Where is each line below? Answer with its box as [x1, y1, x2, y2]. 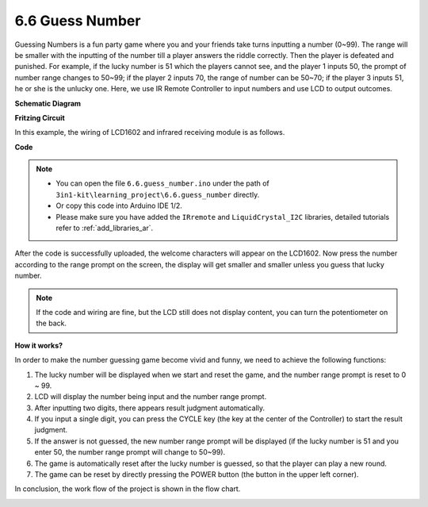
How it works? [14, 340, 63, 350]
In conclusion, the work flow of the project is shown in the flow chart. [14, 484, 241, 494]
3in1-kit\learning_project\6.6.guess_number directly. [55, 190, 260, 199]
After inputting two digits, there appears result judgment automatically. [34, 403, 266, 413]
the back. [36, 318, 67, 328]
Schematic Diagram [14, 98, 82, 108]
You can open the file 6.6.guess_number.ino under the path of [55, 179, 269, 188]
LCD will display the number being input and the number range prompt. [34, 392, 267, 401]
